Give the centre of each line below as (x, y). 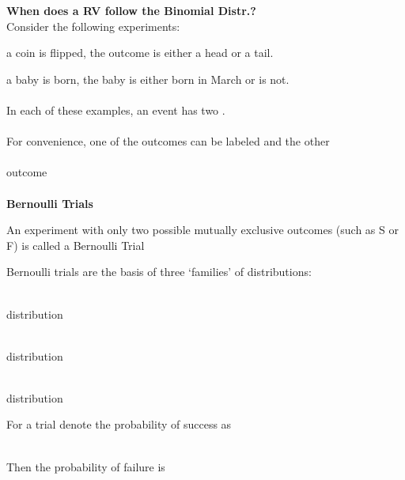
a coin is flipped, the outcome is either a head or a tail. (140, 53)
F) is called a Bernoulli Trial (76, 245)
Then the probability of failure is (86, 466)
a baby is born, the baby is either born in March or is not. (148, 79)
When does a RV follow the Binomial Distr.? (131, 10)
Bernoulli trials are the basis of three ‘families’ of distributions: (159, 272)
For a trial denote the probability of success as (119, 424)
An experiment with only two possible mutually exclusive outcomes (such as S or (202, 230)
